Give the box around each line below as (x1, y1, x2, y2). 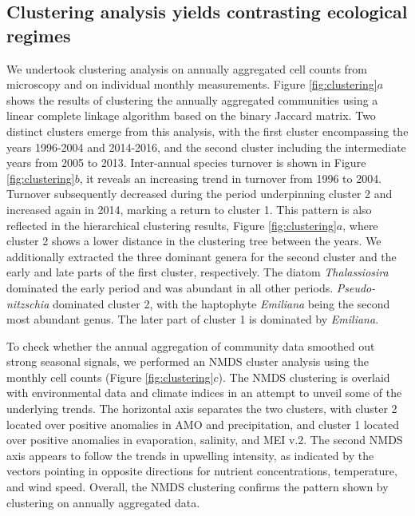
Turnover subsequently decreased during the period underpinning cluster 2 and (6, 185, 393, 202)
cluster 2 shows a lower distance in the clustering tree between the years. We (6, 232, 381, 249)
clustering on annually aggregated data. (6, 494, 200, 510)
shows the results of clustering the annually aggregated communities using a (6, 91, 378, 108)
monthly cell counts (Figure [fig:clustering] (6, 368, 214, 385)
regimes (6, 22, 71, 47)
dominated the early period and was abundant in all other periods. (6, 279, 334, 296)
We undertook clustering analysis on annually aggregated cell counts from (6, 60, 367, 77)
